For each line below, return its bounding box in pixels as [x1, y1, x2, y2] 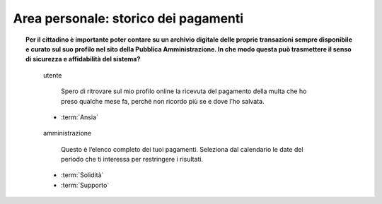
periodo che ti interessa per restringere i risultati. [61, 155, 204, 164]
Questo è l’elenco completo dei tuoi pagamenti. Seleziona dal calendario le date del [61, 145, 303, 153]
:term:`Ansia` [61, 113, 99, 121]
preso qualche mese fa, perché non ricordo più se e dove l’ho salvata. [61, 97, 265, 105]
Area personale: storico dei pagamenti [13, 11, 244, 26]
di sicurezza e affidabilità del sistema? [25, 55, 141, 64]
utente [43, 71, 62, 79]
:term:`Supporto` [61, 181, 110, 189]
